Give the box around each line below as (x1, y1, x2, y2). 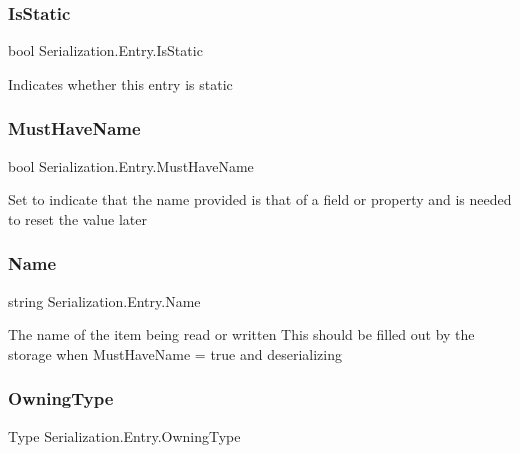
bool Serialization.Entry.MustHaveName (8, 155, 254, 176)
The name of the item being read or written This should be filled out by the (8, 324, 475, 345)
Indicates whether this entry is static (8, 73, 233, 94)
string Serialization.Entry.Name (8, 290, 201, 311)
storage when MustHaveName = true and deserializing (8, 343, 342, 364)
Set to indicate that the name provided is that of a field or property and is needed (8, 189, 512, 210)
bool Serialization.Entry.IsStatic (8, 40, 203, 61)
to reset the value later (8, 208, 147, 229)
